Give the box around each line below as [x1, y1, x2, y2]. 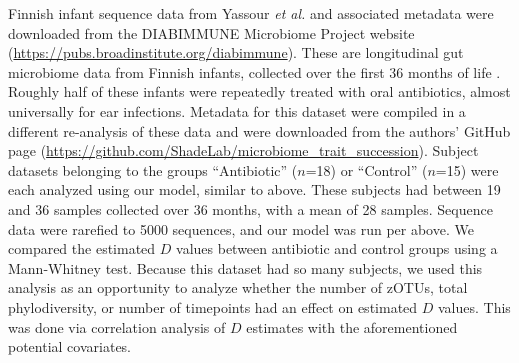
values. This [438, 296, 511, 317]
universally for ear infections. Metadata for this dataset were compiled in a [8, 100, 466, 121]
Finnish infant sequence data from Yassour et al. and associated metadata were [8, 3, 494, 23]
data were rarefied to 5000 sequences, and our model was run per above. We [8, 218, 474, 239]
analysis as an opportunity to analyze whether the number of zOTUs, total [8, 277, 468, 298]
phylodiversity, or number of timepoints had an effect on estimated [8, 296, 418, 317]
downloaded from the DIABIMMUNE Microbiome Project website [8, 22, 415, 43]
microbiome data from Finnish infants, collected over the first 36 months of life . [8, 61, 501, 82]
